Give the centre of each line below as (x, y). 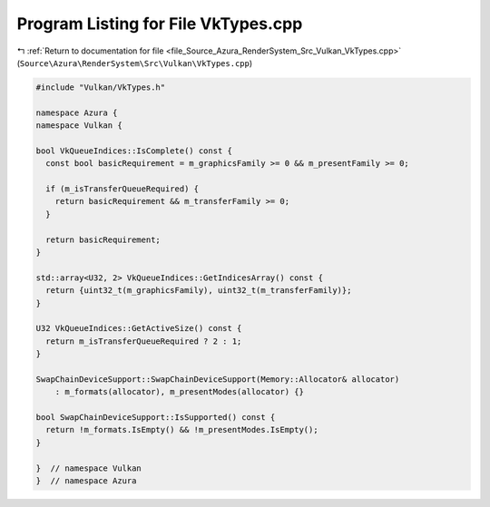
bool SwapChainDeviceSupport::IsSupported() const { (156, 418)
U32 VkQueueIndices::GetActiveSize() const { (139, 328)
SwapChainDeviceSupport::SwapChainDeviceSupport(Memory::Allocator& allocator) (218, 379)
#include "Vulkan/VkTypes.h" (101, 87)
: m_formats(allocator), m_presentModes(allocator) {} (179, 392)
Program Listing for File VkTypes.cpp (160, 24)
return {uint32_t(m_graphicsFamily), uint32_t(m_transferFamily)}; (199, 291)
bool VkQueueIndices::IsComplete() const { (134, 151)
